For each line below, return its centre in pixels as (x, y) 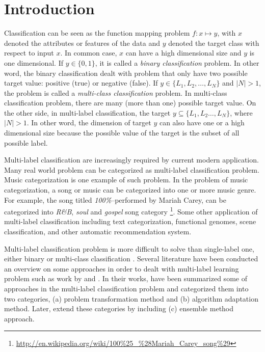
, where (241, 112)
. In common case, (89, 53)
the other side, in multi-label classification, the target (87, 112)
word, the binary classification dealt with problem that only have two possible (126, 73)
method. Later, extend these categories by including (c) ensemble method (119, 308)
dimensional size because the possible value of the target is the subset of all (122, 133)
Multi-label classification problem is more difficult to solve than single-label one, (129, 248)
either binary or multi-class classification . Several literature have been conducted (131, 259)
